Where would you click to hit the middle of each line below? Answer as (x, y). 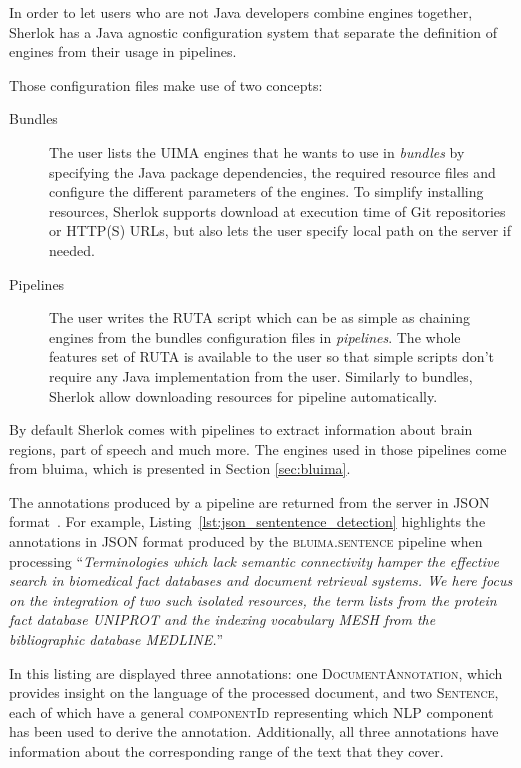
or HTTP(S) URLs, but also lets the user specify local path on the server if (280, 230)
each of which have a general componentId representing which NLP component (251, 711)
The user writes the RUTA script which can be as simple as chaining (260, 317)
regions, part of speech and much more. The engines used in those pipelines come (258, 448)
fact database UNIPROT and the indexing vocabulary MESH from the (222, 619)
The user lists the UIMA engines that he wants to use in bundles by (257, 151)
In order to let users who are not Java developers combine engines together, (241, 12)
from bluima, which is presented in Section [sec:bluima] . (180, 468)
